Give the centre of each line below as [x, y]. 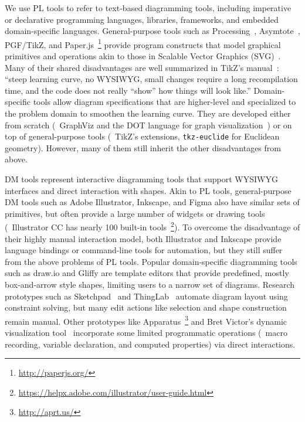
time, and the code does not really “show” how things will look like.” [128, 90]
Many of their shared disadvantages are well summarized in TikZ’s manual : [142, 67]
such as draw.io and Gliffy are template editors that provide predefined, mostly [147, 273]
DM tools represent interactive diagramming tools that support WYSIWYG [141, 179]
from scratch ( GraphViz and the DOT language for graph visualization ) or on [148, 125]
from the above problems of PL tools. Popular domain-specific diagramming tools [151, 261]
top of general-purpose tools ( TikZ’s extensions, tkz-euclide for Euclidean [142, 136]
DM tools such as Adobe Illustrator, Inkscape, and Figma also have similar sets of [152, 202]
